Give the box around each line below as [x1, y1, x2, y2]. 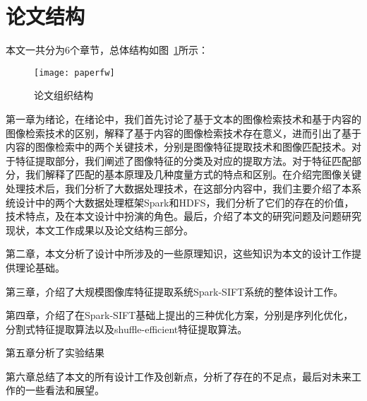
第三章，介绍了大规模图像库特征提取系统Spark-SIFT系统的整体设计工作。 [6, 284, 344, 298]
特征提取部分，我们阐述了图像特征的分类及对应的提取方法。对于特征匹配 [15, 153, 351, 168]
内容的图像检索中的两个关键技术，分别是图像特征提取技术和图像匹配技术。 [6, 139, 351, 154]
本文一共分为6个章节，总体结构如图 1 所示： [6, 42, 208, 57]
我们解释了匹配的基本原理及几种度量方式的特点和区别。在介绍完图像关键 [25, 167, 361, 182]
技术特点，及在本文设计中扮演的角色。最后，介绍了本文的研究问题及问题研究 [6, 209, 361, 223]
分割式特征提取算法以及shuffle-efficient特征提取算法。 [6, 321, 248, 336]
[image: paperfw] [34, 67, 115, 78]
